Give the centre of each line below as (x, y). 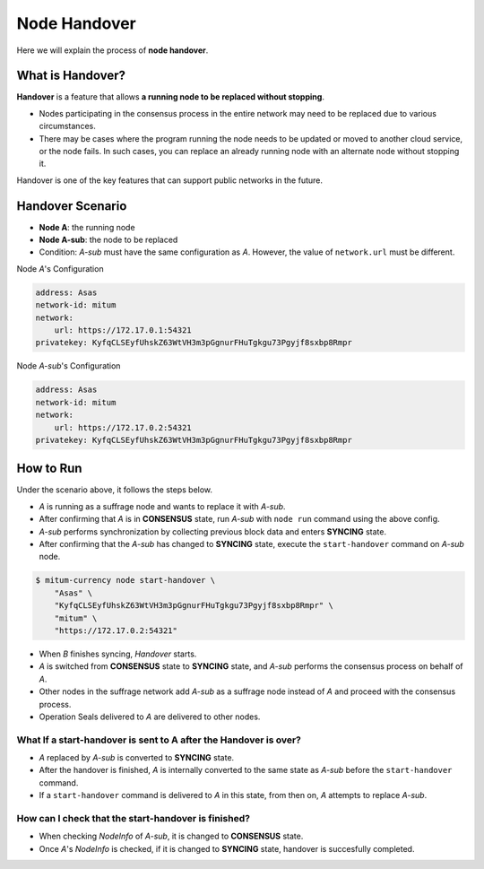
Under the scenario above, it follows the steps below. (115, 490)
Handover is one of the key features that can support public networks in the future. (169, 180)
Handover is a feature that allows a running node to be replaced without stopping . (170, 97)
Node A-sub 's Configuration (69, 366)
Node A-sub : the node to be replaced (108, 240)
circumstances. (67, 126)
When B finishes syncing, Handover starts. (118, 654)
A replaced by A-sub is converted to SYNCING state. (137, 758)
